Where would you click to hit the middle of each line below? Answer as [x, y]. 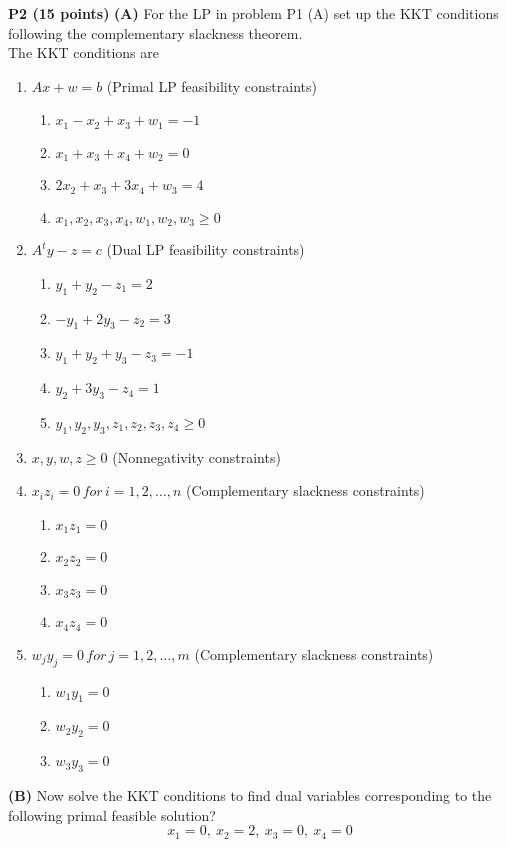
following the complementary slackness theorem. [155, 32]
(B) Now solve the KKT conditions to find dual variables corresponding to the [250, 794]
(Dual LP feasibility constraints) [205, 249]
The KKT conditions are [84, 52]
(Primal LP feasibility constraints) [211, 85]
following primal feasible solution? [112, 814]
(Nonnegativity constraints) [196, 456]
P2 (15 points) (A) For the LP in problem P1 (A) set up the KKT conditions [253, 13]
